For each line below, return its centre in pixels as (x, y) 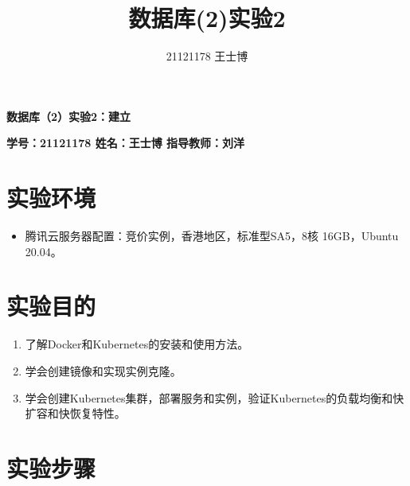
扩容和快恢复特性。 (75, 413)
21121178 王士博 (207, 56)
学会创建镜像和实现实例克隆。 (103, 370)
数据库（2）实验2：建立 (69, 116)
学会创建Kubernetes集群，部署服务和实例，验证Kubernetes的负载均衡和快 (215, 397)
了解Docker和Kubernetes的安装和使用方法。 (137, 344)
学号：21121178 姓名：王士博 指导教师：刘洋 (126, 143)
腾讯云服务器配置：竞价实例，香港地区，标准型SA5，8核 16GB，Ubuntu (212, 236)
